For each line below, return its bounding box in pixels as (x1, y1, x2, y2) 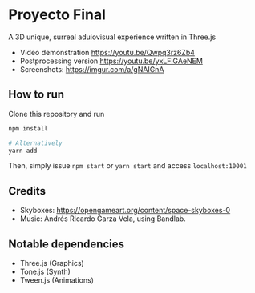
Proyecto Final (8, 6, 107, 24)
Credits (8, 184, 47, 198)
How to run (8, 88, 65, 102)
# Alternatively (8, 138, 63, 147)
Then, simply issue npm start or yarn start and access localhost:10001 (8, 161, 247, 171)
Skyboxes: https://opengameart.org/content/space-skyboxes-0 (19, 206, 231, 215)
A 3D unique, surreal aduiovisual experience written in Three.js (8, 32, 217, 42)
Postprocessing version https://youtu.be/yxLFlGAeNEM (19, 56, 203, 66)
